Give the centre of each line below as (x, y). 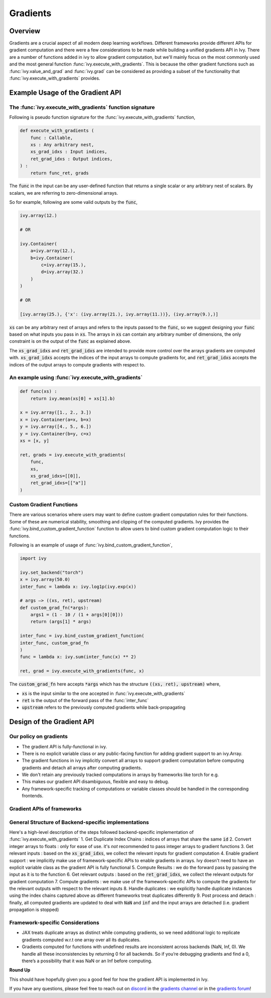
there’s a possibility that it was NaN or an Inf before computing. (87, 961)
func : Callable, (52, 138)
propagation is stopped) (34, 910)
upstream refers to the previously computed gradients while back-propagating (104, 708)
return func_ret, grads (59, 173)
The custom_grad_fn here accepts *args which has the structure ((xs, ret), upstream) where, (115, 684)
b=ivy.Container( (52, 258)
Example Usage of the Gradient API (65, 92)
